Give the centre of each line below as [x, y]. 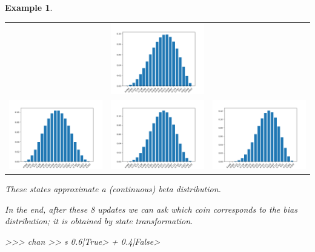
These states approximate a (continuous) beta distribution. [113, 189]
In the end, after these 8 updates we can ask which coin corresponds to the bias [151, 209]
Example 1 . [29, 7]
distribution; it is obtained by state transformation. [99, 221]
